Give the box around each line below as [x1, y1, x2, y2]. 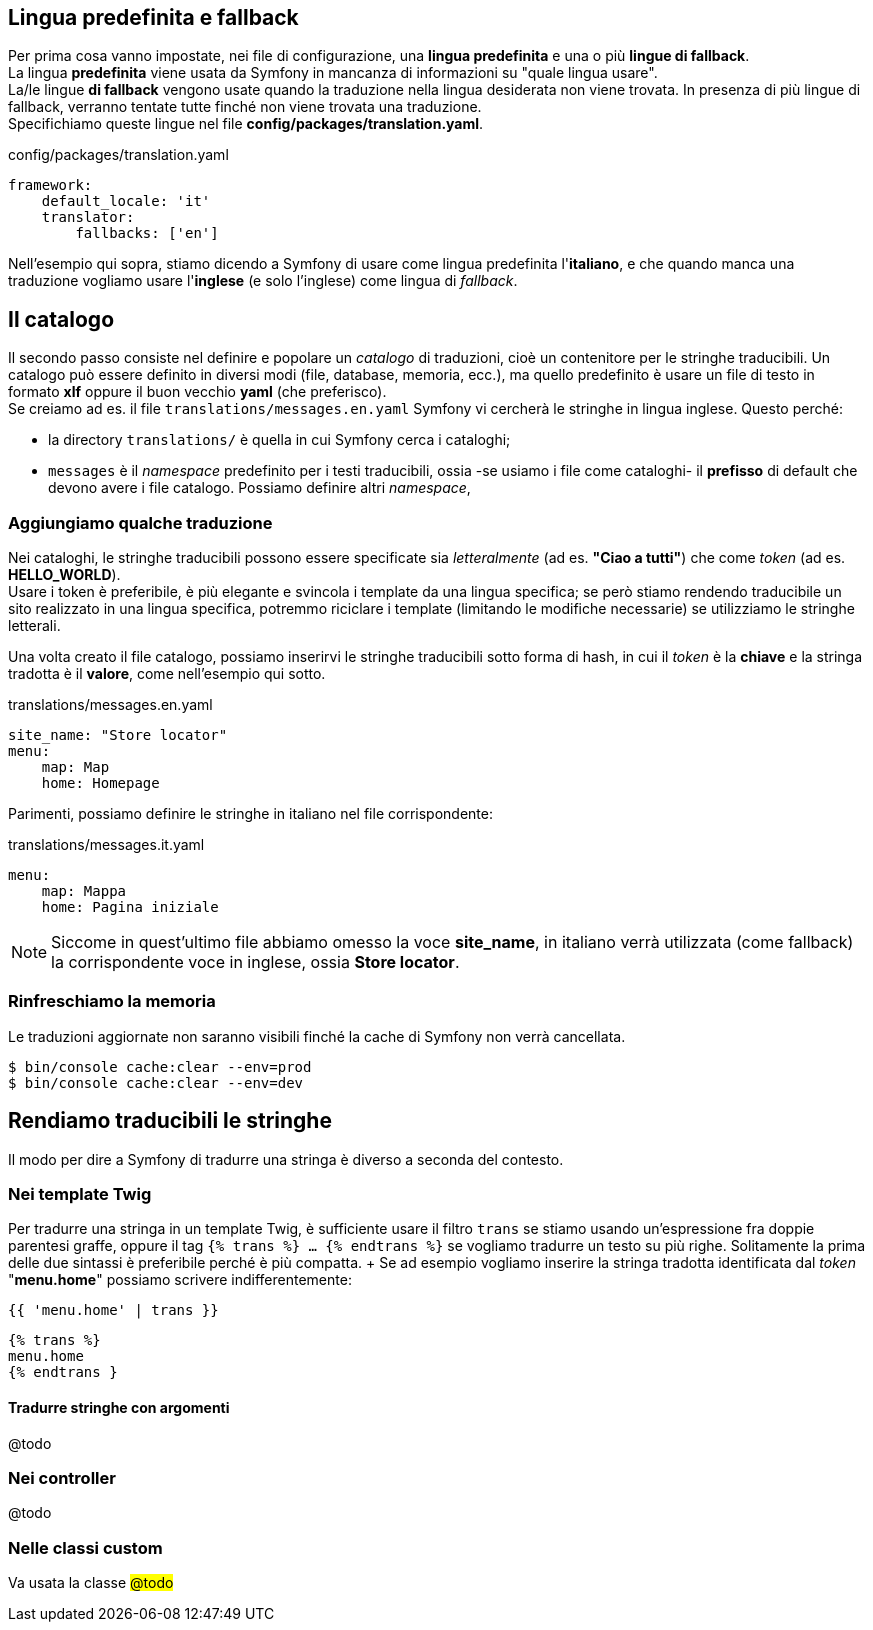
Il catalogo [8, 306, 115, 332]
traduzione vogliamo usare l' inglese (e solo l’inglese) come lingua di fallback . [8, 272, 518, 290]
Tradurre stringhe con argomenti [8, 1398, 230, 1416]
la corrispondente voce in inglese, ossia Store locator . [51, 952, 460, 973]
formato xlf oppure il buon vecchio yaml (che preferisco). [8, 383, 387, 401]
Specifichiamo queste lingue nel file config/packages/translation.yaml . [8, 115, 484, 133]
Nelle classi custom [8, 1537, 163, 1558]
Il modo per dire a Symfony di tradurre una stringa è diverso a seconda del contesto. [8, 1150, 564, 1168]
